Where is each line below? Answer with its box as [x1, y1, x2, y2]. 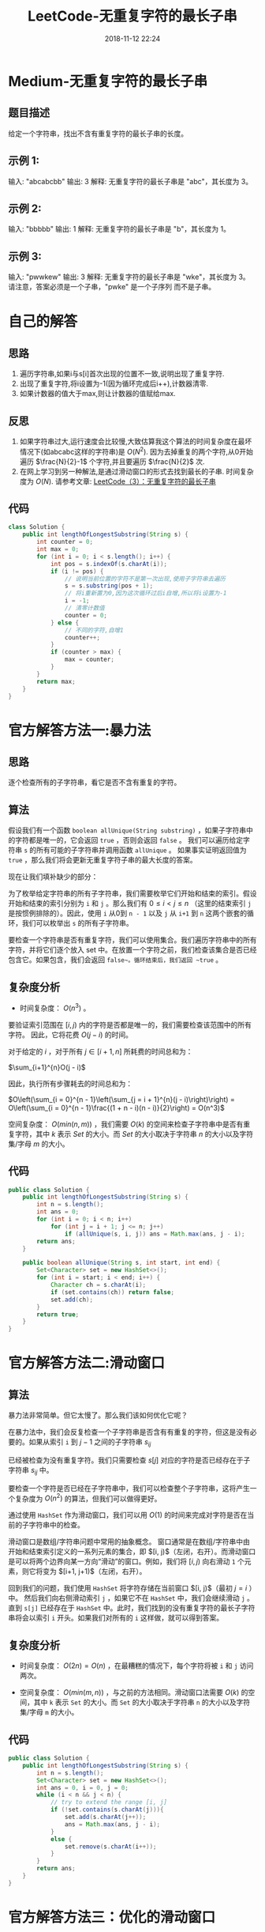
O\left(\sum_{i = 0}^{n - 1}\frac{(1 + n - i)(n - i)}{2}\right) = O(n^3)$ [8, 1103, 225, 1112]
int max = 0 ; [36, 545, 80, 553]
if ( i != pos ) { [50, 567, 104, 575]
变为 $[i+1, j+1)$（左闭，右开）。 [42, 1567, 147, 1576]
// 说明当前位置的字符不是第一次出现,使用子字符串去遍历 [64, 575, 226, 583]
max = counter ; [64, 655, 114, 664]
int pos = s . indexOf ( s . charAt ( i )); [50, 560, 168, 568]
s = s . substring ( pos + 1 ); [64, 582, 154, 590]
